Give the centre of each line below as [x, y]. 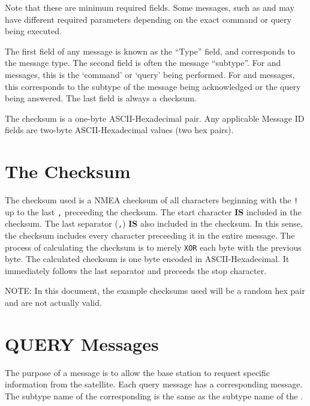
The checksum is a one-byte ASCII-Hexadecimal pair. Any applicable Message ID [155, 118]
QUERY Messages [82, 343]
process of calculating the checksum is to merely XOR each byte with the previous [153, 247]
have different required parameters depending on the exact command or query [148, 19]
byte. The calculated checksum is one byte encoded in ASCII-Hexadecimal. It [147, 259]
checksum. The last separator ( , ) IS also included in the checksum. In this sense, [154, 223]
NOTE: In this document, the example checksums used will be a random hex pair [155, 291]
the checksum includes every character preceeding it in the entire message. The [150, 235]
